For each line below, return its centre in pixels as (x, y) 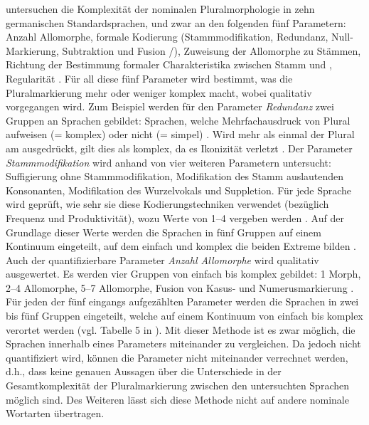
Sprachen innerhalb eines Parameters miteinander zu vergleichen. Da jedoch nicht (183, 343)
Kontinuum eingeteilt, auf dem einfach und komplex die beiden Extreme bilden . (181, 246)
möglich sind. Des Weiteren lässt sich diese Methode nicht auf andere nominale (177, 399)
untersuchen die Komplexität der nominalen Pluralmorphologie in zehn (160, 9)
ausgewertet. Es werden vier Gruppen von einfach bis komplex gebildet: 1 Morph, (183, 274)
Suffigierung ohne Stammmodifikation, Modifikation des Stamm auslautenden (175, 176)
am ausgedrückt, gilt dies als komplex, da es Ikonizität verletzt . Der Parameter (179, 148)
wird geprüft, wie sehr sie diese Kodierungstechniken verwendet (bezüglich (167, 204)
